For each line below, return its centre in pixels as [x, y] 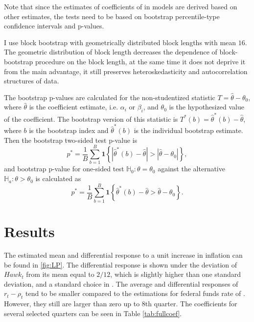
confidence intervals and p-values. [54, 26]
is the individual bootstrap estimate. [188, 130]
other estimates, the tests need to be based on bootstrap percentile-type [112, 16]
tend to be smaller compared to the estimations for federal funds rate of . [135, 293]
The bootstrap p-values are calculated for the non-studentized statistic [110, 97]
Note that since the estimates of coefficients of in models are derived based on [121, 6]
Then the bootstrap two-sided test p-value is [71, 140]
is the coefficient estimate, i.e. [74, 107]
